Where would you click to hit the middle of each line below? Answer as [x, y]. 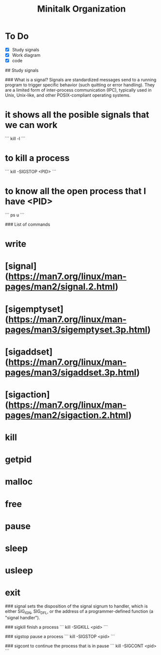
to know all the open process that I [76, 191]
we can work [31, 125]
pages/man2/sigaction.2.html [67, 415]
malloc [19, 482]
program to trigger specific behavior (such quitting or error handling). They [80, 85]
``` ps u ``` [15, 215]
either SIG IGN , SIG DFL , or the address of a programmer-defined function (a [79, 612]
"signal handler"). [23, 618]
